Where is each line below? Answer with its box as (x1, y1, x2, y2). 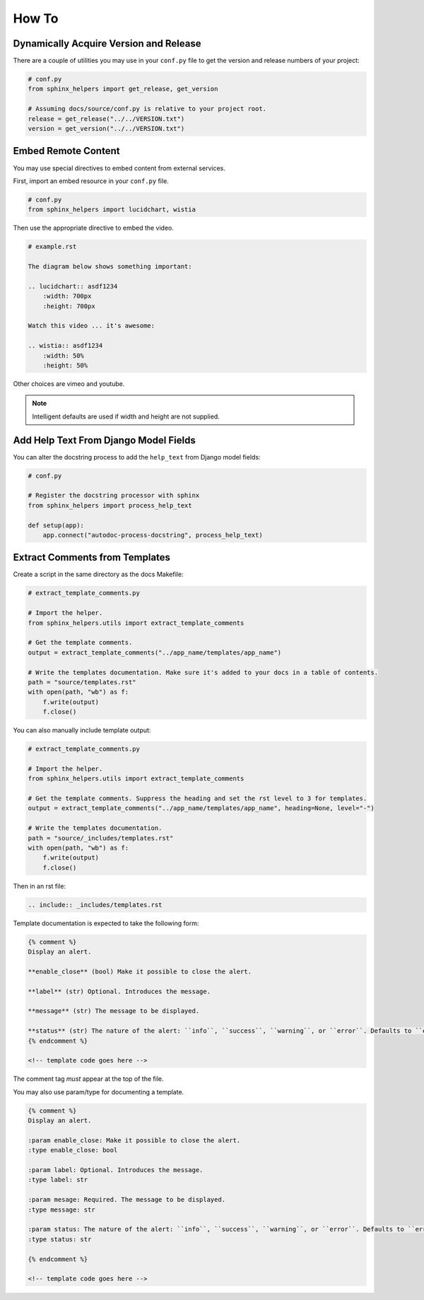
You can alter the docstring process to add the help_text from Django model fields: (13, 452, 261, 461)
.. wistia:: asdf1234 (28, 341, 103, 350)
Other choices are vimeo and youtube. (13, 379, 125, 388)
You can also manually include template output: (13, 726, 151, 734)
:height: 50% (42, 361, 88, 369)
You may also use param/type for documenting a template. (13, 1087, 184, 1096)
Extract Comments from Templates (13, 551, 171, 563)
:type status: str (28, 1235, 92, 1243)
